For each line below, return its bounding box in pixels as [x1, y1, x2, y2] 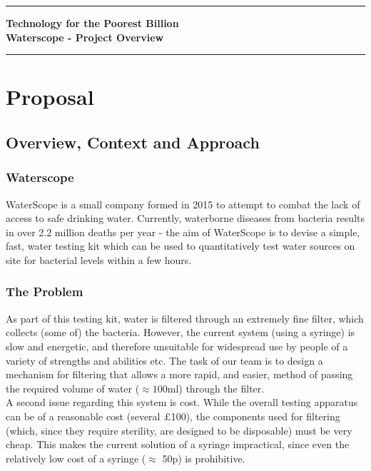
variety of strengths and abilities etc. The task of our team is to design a [6, 353, 323, 368]
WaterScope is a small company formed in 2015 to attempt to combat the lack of [6, 196, 360, 211]
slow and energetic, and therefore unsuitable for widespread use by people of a [6, 338, 348, 353]
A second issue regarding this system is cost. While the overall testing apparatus [6, 395, 358, 410]
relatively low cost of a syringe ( [6, 450, 146, 465]
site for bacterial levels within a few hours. [6, 252, 192, 267]
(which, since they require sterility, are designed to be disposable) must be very [6, 422, 352, 437]
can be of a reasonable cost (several [6, 408, 161, 423]
